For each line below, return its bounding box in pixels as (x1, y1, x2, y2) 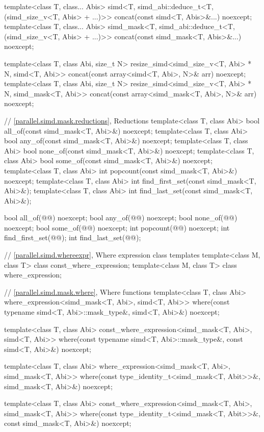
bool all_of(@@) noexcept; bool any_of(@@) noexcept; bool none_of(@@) (4, 212, 237, 223)
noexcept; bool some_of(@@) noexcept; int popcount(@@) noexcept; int (4, 222, 230, 233)
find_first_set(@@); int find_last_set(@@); (4, 232, 141, 243)
